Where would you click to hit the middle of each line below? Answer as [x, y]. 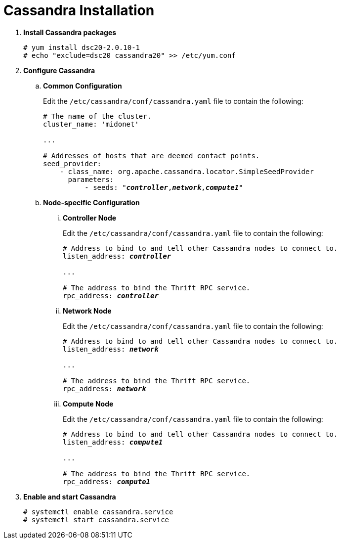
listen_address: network [111, 349]
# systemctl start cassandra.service [96, 520]
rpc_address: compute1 [107, 481]
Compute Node [88, 404]
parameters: [91, 179]
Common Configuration [83, 86]
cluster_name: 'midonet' [91, 124]
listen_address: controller [117, 256]
